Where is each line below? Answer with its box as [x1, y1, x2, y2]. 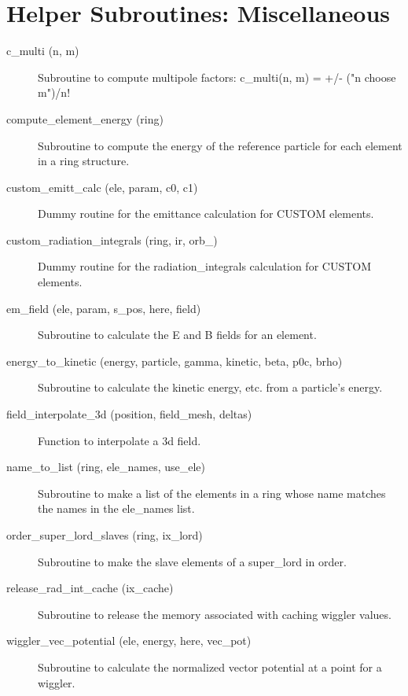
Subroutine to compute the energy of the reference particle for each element [38, 137, 402, 153]
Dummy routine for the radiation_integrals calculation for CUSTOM [38, 258, 372, 274]
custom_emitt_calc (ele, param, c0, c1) [6, 179, 198, 195]
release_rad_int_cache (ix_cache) [6, 580, 174, 596]
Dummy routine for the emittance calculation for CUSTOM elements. [38, 205, 374, 222]
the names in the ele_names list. [38, 500, 195, 517]
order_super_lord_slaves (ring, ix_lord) [6, 527, 203, 543]
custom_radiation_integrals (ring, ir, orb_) [6, 231, 218, 248]
